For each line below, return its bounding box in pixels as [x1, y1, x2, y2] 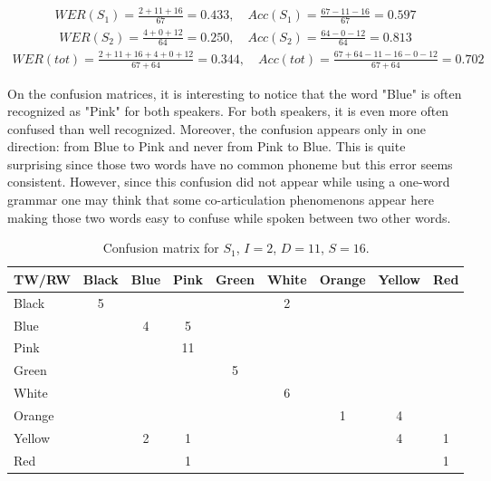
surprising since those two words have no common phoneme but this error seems [7, 154, 453, 173]
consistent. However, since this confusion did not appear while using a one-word [7, 172, 450, 191]
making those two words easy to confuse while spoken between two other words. [7, 207, 451, 226]
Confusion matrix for [102, 238, 219, 257]
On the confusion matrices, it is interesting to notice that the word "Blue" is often [7, 83, 462, 102]
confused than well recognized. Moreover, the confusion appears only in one [7, 119, 427, 138]
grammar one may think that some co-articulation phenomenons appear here [7, 190, 434, 209]
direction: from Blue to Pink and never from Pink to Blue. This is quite [7, 137, 406, 156]
